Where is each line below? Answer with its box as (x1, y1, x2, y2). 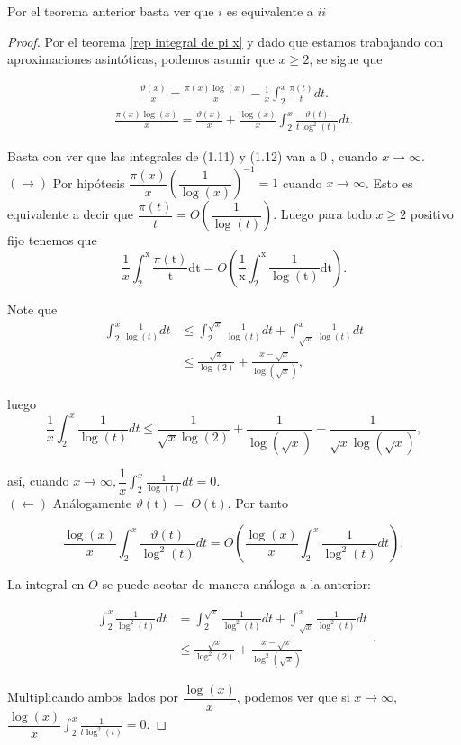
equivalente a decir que (7, 204, 134, 223)
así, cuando (7, 471, 69, 490)
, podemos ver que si (236, 687, 350, 706)
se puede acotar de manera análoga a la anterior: (102, 575, 371, 594)
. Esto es (365, 173, 413, 192)
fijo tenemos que (7, 231, 97, 250)
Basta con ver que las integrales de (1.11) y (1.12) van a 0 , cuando (7, 147, 378, 166)
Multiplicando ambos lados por (7, 687, 179, 706)
